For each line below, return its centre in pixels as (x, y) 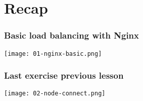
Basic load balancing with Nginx (71, 35)
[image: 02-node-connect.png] (55, 94)
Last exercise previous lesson (64, 75)
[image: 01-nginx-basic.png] (53, 54)
